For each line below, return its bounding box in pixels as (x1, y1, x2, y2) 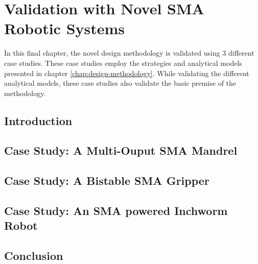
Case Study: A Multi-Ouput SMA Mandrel (4, 142, 238, 158)
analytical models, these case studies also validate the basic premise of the (4, 78, 237, 88)
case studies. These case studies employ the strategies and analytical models (4, 57, 242, 68)
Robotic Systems (4, 18, 125, 39)
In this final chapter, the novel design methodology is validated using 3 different (4, 47, 254, 58)
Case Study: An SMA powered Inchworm (4, 203, 228, 219)
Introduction (4, 112, 73, 128)
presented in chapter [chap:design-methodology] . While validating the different (4, 67, 249, 78)
